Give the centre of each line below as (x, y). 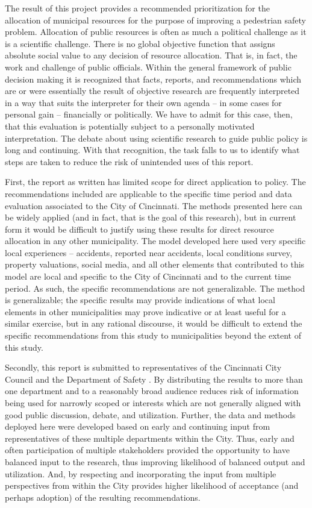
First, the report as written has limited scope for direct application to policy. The (155, 182)
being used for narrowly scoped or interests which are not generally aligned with (153, 403)
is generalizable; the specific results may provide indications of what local (140, 300)
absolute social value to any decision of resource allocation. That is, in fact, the (151, 55)
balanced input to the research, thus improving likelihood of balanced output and (155, 461)
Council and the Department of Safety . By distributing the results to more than (154, 379)
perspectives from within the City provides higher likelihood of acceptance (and (152, 485)
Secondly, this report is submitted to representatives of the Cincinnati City (143, 367)
